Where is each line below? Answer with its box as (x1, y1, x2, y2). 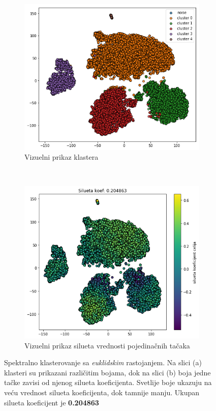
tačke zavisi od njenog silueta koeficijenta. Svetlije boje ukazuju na (4, 377, 212, 388)
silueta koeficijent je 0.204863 (4, 397, 99, 407)
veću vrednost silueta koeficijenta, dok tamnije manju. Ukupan (4, 387, 200, 397)
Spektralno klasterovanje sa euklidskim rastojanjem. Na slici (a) (4, 357, 202, 368)
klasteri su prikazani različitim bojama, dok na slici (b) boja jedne (4, 367, 211, 377)
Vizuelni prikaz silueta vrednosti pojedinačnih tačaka (24, 340, 190, 350)
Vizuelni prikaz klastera (24, 152, 99, 162)
